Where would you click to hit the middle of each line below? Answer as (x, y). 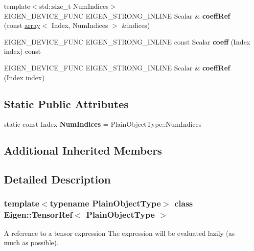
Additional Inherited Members (83, 150)
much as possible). (31, 242)
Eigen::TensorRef (38, 215)
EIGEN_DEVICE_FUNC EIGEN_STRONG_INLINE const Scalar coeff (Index (127, 41)
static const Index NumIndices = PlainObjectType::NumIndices (103, 124)
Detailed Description (58, 179)
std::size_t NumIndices (74, 6)
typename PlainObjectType (105, 203)
